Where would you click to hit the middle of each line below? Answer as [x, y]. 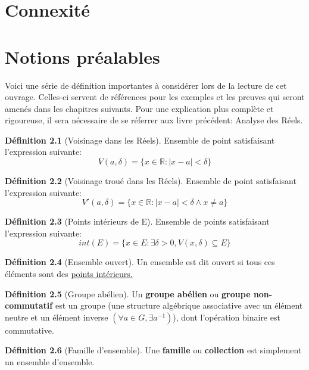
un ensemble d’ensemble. [50, 362]
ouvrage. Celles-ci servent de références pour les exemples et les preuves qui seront [155, 97]
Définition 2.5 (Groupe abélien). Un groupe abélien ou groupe [128, 293]
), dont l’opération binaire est [227, 317]
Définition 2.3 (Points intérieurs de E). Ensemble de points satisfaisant [137, 221]
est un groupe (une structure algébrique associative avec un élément [179, 305]
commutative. [29, 330]
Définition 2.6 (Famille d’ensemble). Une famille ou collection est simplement [153, 350]
